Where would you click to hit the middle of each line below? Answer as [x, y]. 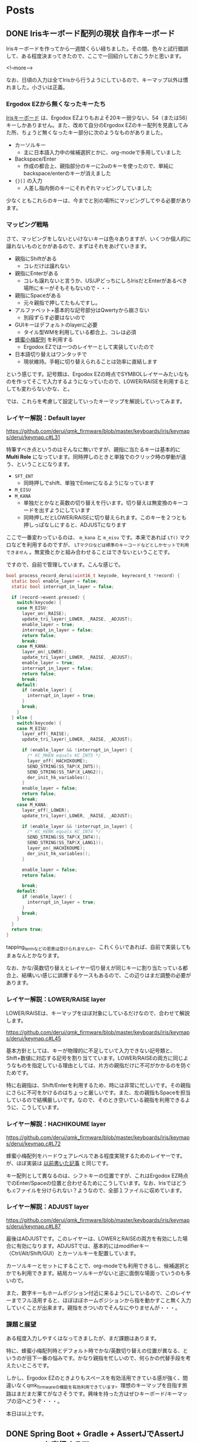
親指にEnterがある [36, 273]
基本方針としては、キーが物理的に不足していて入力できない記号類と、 [91, 1051]
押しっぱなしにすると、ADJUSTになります [75, 525]
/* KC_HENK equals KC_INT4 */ [64, 832]
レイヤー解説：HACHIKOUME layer [56, 1124]
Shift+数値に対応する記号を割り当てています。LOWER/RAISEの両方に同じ [95, 1058]
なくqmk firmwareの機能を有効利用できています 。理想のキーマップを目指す [99, 1386]
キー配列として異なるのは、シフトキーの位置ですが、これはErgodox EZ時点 [97, 1175]
